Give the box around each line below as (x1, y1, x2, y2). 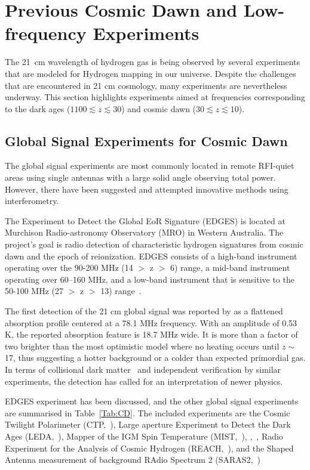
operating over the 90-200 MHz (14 (5, 261, 133, 274)
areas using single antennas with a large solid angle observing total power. (5, 171, 276, 184)
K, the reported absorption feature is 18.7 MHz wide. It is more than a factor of (5, 328, 298, 341)
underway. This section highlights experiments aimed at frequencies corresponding (5, 91, 305, 103)
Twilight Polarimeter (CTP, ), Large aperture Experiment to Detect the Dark (5, 418, 291, 431)
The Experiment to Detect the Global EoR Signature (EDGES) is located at (5, 214, 286, 227)
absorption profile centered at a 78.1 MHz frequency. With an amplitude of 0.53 (5, 316, 297, 329)
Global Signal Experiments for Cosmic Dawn (5, 131, 288, 150)
